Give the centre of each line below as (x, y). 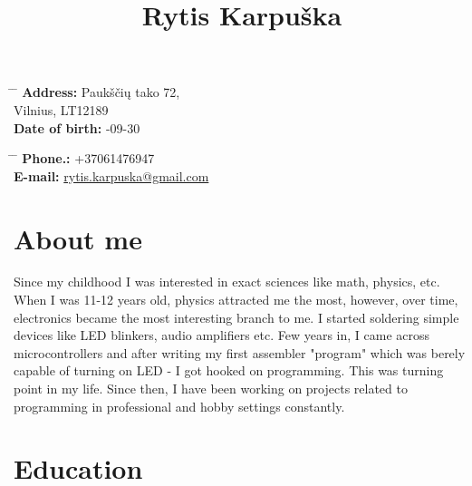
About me (78, 238)
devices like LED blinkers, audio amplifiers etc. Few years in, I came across (222, 335)
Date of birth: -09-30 (77, 127)
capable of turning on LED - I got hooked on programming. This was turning (229, 370)
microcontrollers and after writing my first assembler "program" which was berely (240, 352)
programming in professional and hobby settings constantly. (179, 406)
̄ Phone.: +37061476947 (84, 158)
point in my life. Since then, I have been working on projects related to (211, 389)
